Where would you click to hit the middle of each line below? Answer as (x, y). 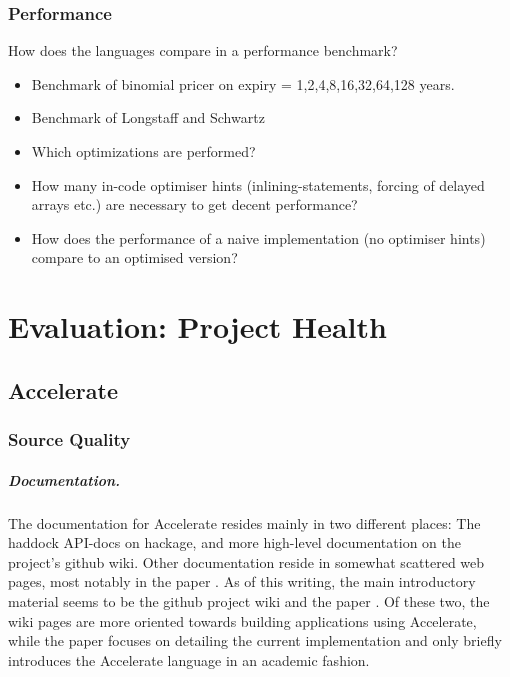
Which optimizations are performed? (143, 151)
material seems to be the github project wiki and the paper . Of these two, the (249, 600)
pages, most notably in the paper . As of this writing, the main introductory (242, 581)
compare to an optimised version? (134, 257)
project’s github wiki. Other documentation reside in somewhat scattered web (246, 561)
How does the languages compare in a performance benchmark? (203, 50)
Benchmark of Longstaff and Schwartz (148, 117)
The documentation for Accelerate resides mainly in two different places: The (244, 522)
